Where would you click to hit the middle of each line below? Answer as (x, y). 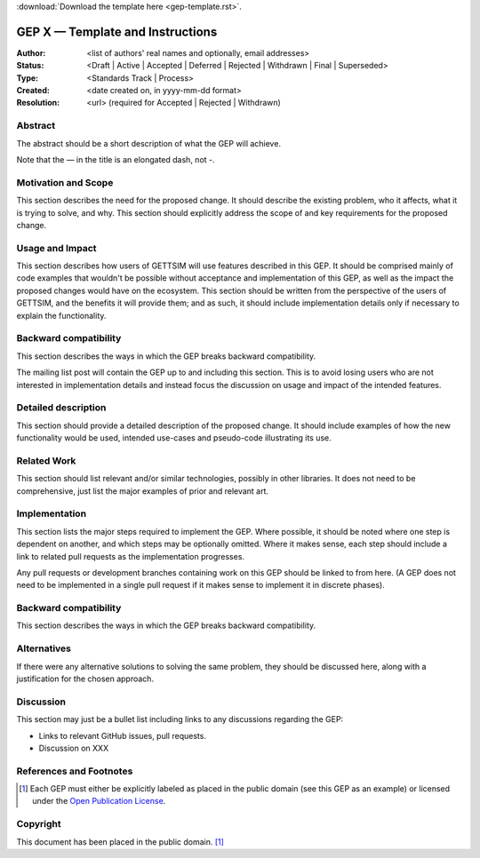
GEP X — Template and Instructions (117, 32)
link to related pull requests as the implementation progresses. (130, 556)
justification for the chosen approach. (85, 679)
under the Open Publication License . (99, 801)
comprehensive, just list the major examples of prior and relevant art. (143, 491)
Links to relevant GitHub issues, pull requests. (122, 735)
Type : (28, 78)
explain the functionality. (61, 315)
